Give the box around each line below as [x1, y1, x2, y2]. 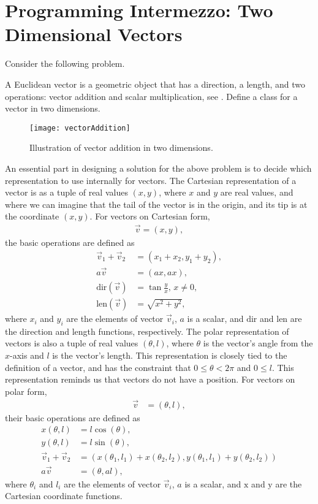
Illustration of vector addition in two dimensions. [29, 141, 213, 154]
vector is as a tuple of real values [5, 186, 128, 199]
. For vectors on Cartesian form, [89, 210, 210, 223]
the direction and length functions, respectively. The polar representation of [5, 324, 289, 337]
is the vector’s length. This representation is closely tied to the [52, 349, 287, 362]
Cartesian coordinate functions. [5, 489, 123, 502]
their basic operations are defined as [5, 411, 140, 424]
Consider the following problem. [5, 57, 125, 70]
